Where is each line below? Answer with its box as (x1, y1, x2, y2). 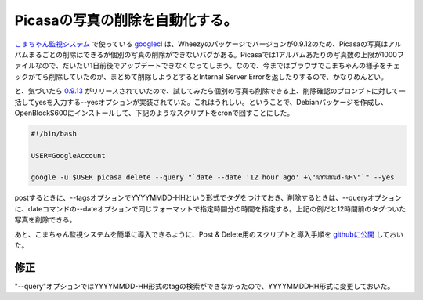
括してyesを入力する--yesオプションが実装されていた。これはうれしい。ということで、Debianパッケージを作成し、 (14, 97, 388, 107)
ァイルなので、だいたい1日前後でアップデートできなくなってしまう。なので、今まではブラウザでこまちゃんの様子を (14, 61, 387, 70)
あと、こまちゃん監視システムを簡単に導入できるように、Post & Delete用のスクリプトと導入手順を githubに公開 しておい (14, 230, 403, 239)
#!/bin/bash (31, 129, 78, 138)
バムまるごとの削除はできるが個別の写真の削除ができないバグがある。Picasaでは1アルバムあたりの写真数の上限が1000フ (14, 49, 404, 59)
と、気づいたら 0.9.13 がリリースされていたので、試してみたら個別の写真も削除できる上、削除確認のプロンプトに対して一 (14, 86, 407, 96)
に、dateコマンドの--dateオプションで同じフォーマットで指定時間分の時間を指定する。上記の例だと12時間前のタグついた (14, 204, 407, 213)
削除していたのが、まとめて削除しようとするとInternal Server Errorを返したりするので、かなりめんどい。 (48, 71, 388, 81)
